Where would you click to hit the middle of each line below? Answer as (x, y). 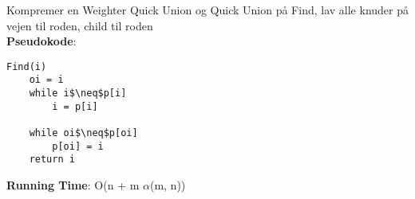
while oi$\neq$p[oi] (83, 133)
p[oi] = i (78, 146)
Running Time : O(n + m (73, 185)
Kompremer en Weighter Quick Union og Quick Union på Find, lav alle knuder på (207, 10)
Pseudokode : (41, 41)
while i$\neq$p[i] (78, 94)
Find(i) (27, 66)
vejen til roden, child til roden (80, 25)
